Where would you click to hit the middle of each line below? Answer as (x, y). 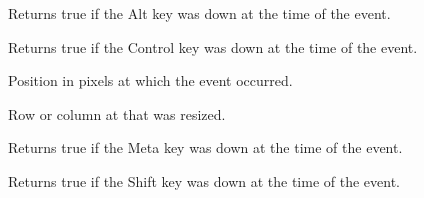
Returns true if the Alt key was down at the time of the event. (199, 13)
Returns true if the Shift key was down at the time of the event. (204, 180)
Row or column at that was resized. (117, 113)
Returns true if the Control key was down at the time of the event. (213, 46)
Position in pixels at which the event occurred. (150, 80)
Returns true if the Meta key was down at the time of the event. (205, 147)
